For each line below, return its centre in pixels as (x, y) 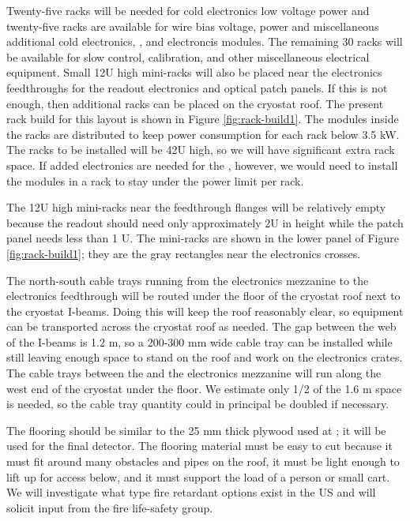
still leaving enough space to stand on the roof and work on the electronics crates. (205, 357)
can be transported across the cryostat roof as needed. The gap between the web (201, 326)
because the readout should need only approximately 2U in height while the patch (205, 222)
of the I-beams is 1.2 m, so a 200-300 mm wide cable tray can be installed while (199, 341)
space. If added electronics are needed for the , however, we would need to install (202, 165)
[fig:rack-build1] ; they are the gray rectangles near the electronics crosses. (184, 253)
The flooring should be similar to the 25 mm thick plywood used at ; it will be (196, 430)
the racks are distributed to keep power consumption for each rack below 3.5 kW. (203, 134)
